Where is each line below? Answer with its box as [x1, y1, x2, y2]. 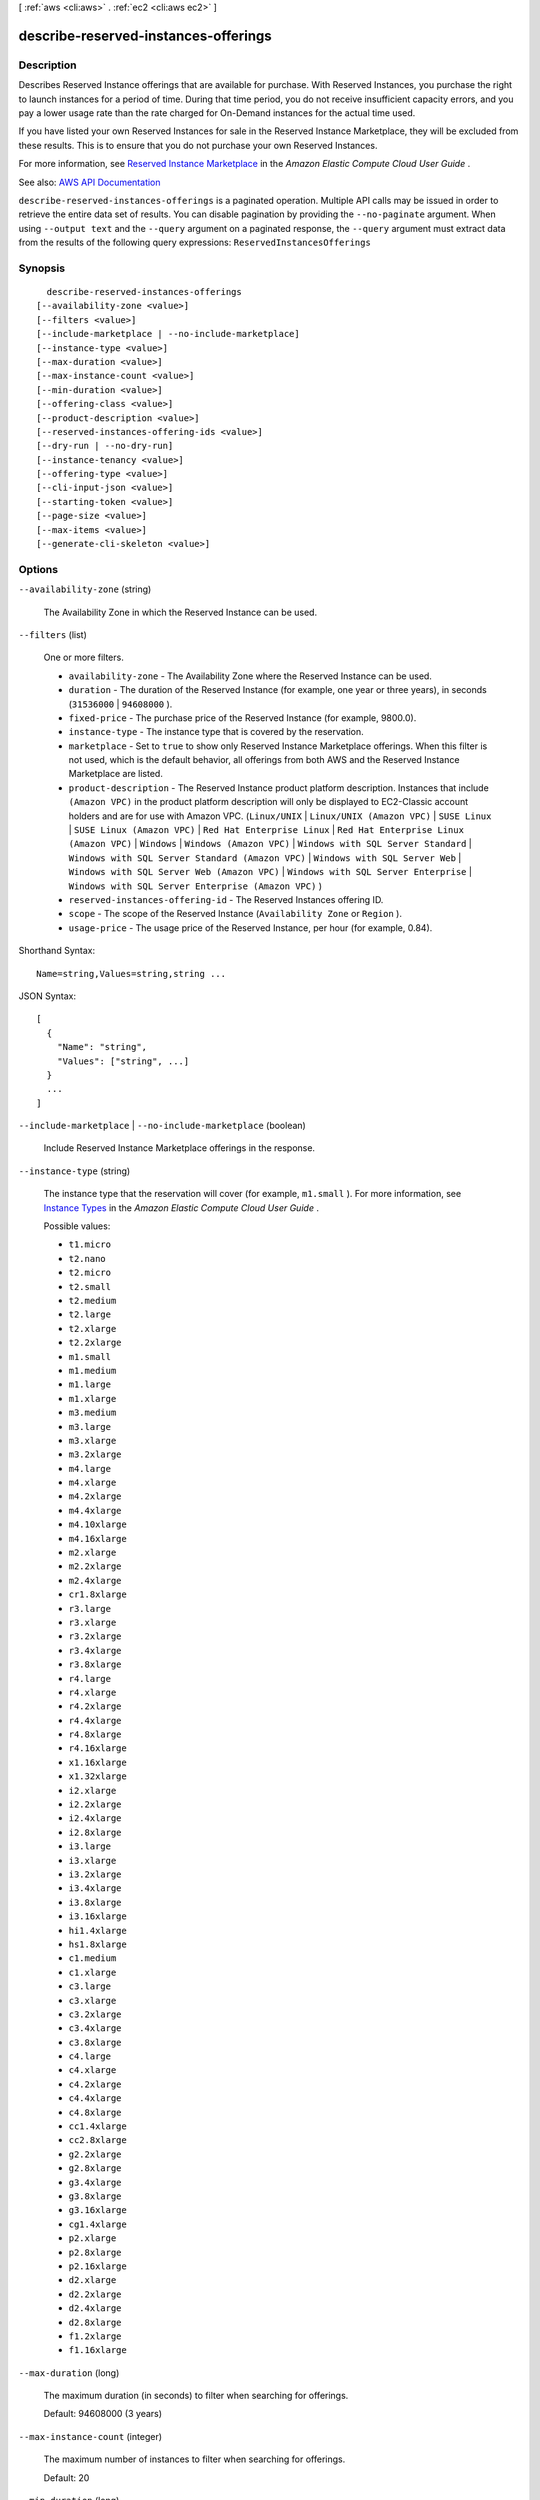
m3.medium [68, 1407, 117, 1419]
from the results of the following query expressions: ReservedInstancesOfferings [18, 236, 372, 249]
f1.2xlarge [68, 2330, 122, 2342]
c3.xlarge [68, 1995, 117, 2006]
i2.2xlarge [68, 1799, 122, 1810]
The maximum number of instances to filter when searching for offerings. [43, 2453, 346, 2465]
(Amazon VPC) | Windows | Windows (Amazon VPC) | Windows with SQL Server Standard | [68, 838, 472, 850]
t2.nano [68, 1253, 107, 1264]
